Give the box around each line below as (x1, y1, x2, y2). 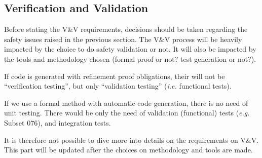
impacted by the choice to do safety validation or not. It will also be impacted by (4, 44, 256, 54)
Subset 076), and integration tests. (4, 117, 111, 128)
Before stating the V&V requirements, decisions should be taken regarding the (4, 24, 248, 34)
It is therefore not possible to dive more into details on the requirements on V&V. (4, 134, 259, 145)
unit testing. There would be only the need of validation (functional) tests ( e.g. (4, 107, 250, 118)
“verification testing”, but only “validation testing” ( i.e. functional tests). (4, 81, 232, 91)
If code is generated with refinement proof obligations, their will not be (4, 70, 225, 81)
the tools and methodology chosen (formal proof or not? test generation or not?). (4, 53, 256, 64)
